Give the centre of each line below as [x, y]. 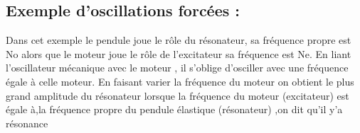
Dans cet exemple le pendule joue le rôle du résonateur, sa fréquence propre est [179, 40]
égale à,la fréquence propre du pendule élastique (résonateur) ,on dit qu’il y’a [174, 109]
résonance [27, 123]
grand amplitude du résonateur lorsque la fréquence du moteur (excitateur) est [178, 95]
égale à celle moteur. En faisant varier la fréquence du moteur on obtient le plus [180, 81]
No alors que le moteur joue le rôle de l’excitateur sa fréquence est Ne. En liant [179, 53]
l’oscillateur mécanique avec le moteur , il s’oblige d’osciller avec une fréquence [177, 68]
